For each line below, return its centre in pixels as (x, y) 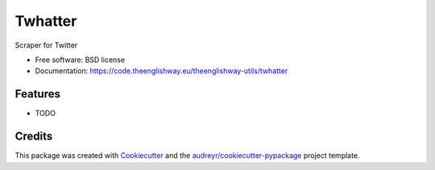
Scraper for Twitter (46, 45)
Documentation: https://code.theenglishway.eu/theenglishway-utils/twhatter (162, 71)
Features (37, 94)
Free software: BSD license (80, 60)
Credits (34, 137)
